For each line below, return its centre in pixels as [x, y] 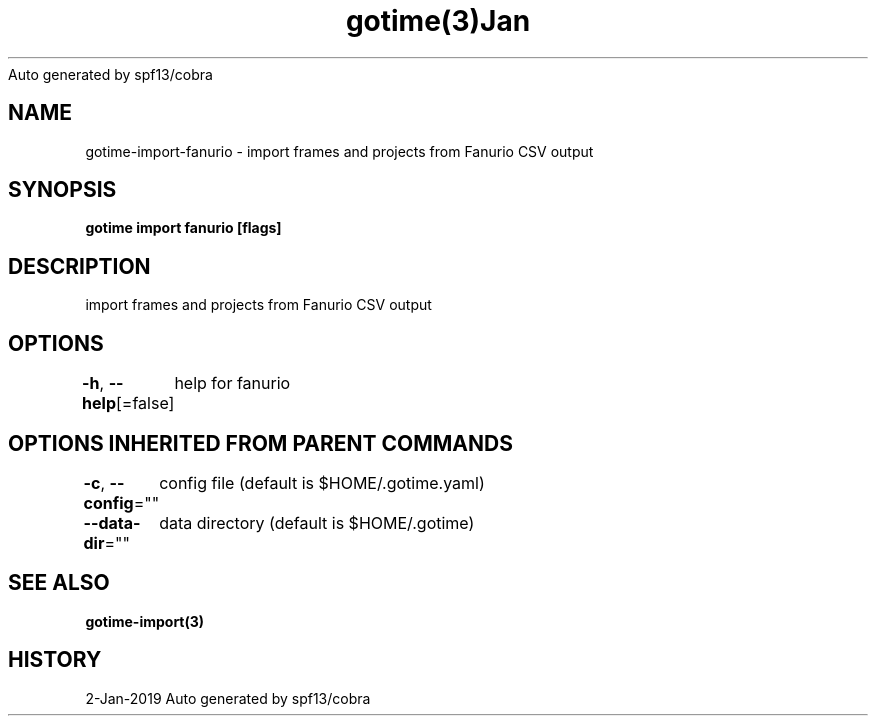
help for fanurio [232, 383]
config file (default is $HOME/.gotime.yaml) [322, 482]
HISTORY [55, 660]
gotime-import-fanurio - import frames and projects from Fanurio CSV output [339, 151]
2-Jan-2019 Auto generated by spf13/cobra [228, 698]
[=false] [145, 403]
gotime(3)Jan [438, 21]
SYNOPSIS [62, 190]
